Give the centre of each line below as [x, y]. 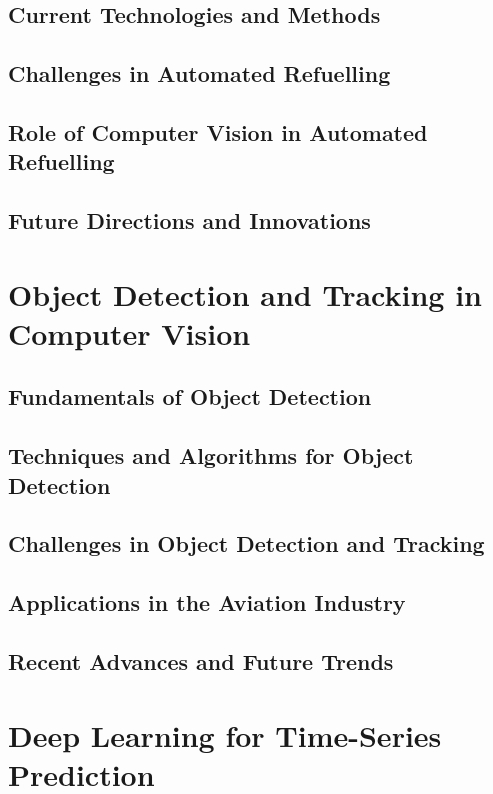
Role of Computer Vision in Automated [218, 131]
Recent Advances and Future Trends [201, 660]
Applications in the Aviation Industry [207, 602]
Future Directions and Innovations [189, 220]
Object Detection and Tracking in [245, 293]
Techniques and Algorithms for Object [211, 455]
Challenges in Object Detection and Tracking [246, 543]
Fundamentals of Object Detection [190, 396]
